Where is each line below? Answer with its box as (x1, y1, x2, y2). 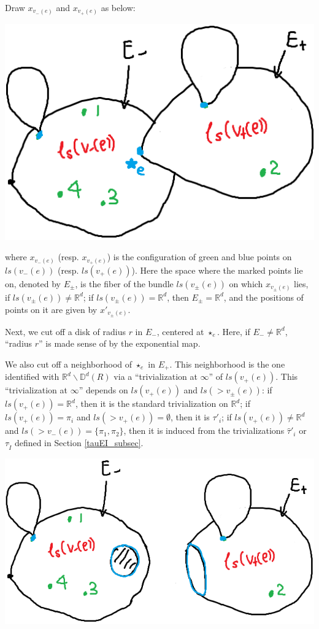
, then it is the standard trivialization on (75, 397, 228, 410)
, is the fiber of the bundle (75, 277, 174, 290)
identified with (5, 370, 60, 383)
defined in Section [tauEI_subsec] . (14, 436, 144, 449)
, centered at (156, 325, 204, 338)
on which (229, 277, 263, 290)
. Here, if (217, 325, 250, 338)
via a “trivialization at (113, 370, 198, 383)
